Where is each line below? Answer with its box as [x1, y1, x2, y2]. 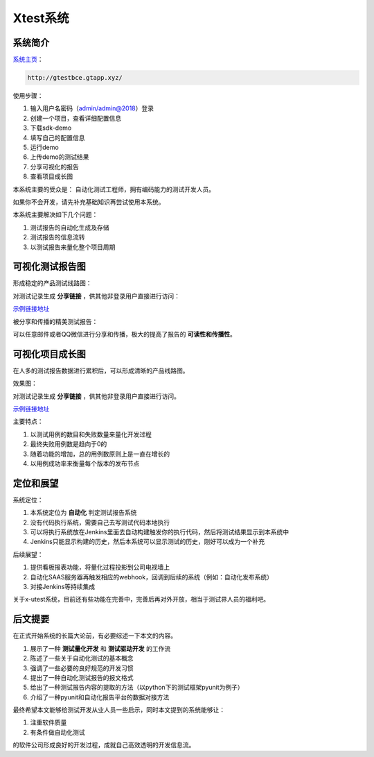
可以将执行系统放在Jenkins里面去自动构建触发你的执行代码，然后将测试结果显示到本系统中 [30, 528, 290, 536]
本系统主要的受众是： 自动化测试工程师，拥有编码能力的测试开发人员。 [12, 185, 215, 194]
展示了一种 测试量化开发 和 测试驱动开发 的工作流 [30, 644, 171, 652]
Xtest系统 [12, 10, 69, 26]
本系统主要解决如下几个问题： [12, 210, 98, 219]
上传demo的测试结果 [30, 153, 89, 161]
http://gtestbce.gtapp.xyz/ [27, 74, 123, 82]
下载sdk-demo [30, 124, 72, 132]
